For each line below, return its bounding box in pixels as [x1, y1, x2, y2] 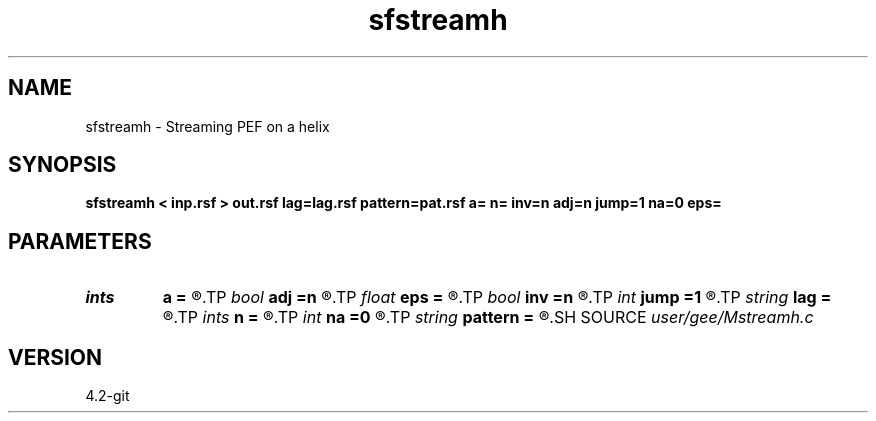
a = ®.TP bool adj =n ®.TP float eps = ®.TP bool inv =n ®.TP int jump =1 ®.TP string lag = [162, 287, 832, 308]
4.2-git [85, 387, 130, 405]
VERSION [8, 344, 103, 370]
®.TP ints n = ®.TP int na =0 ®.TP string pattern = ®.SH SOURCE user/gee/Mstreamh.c [162, 307, 814, 328]
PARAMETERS [8, 228, 152, 254]
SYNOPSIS [8, 152, 117, 178]
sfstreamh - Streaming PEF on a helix [85, 117, 330, 135]
